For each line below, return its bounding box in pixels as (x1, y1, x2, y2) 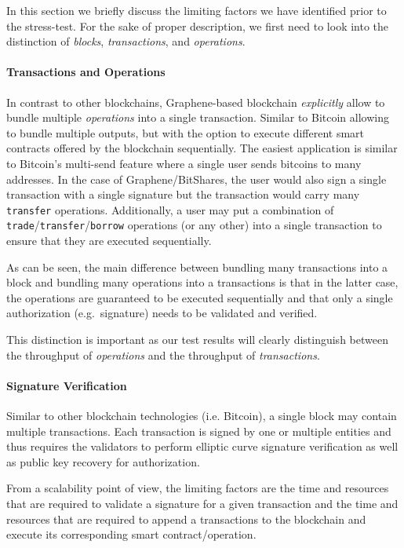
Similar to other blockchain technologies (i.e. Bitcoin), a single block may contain (6, 407, 397, 423)
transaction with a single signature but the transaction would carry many (6, 186, 360, 203)
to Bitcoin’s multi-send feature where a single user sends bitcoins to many (6, 155, 362, 171)
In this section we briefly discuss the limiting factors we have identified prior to (6, 2, 387, 18)
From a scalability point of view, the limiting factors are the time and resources (6, 480, 389, 496)
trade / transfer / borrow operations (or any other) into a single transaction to (6, 217, 382, 233)
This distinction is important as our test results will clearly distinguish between (6, 331, 388, 348)
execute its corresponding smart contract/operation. (6, 526, 257, 543)
